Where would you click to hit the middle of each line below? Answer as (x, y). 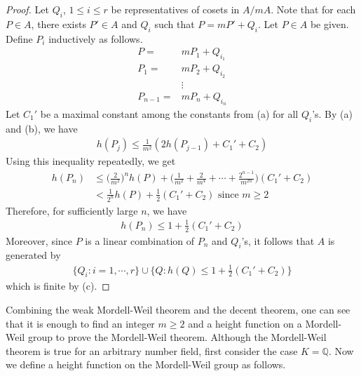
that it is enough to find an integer (80, 323)
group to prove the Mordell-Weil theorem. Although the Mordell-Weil (177, 337)
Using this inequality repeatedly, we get (91, 161)
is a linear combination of (140, 240)
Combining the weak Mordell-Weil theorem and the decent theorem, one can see (178, 309)
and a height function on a (245, 323)
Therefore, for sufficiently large (72, 210)
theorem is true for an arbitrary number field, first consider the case (152, 350)
